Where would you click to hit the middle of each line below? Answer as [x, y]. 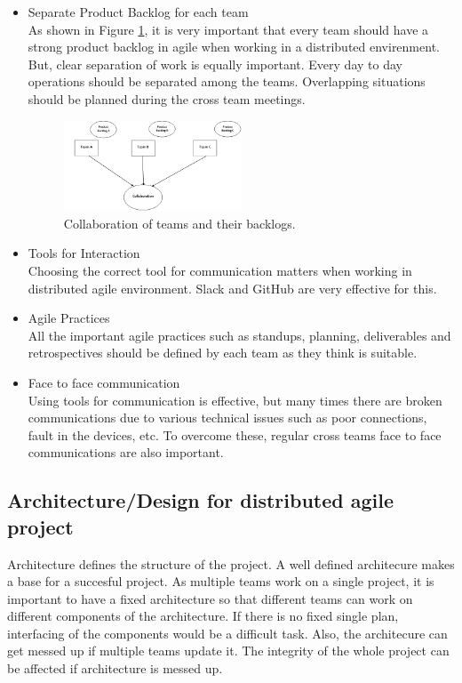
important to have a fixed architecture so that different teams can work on [210, 598]
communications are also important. [126, 452]
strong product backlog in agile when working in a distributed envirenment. [234, 47]
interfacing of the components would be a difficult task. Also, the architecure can [227, 633]
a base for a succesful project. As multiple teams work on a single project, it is [221, 581]
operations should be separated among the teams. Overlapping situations [227, 81]
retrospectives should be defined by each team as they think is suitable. [223, 353]
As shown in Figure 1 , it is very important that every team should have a [228, 29]
